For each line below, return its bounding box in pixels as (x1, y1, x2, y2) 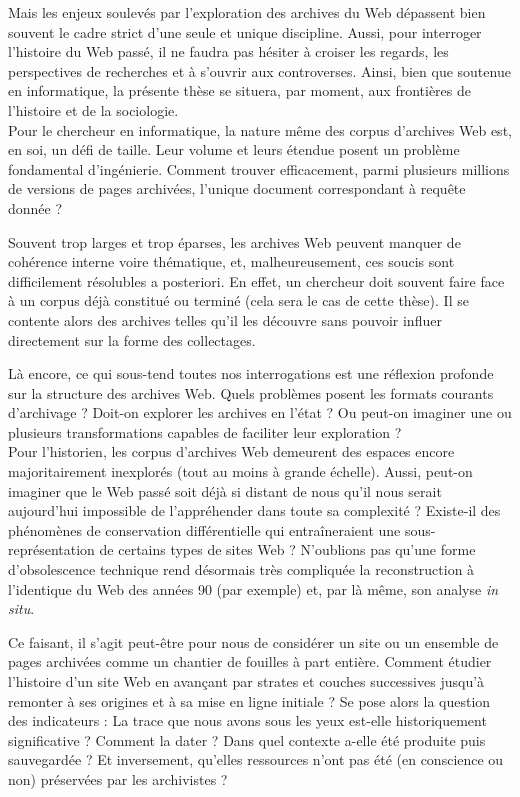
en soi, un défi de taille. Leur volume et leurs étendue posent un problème (8, 139, 460, 160)
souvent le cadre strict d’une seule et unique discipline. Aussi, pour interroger (8, 21, 482, 42)
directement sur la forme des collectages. (8, 329, 256, 350)
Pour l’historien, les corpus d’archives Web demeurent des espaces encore (8, 441, 455, 462)
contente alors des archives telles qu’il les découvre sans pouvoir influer (8, 309, 442, 330)
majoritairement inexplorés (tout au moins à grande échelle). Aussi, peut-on (8, 461, 473, 482)
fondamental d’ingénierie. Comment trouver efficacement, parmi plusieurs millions (8, 158, 510, 179)
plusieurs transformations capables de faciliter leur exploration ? (8, 421, 402, 442)
